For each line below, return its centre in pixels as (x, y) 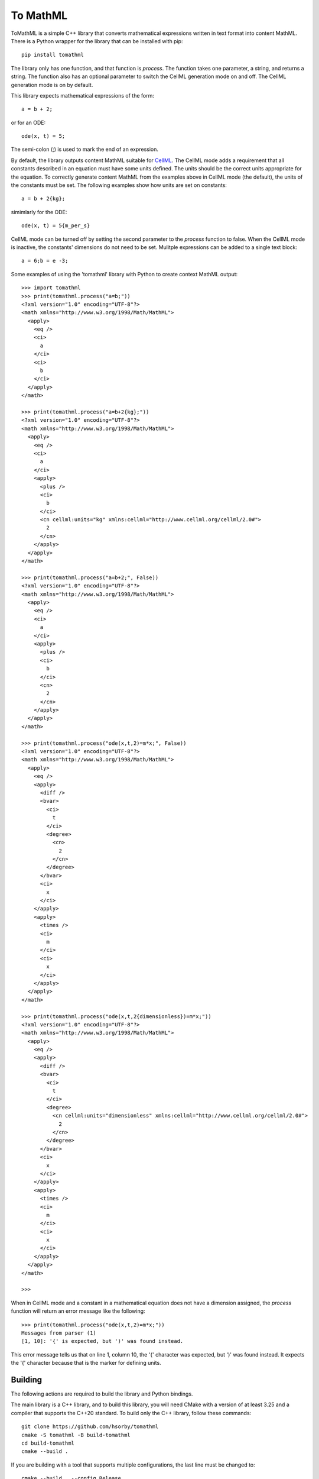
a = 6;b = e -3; (45, 261)
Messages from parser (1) (59, 1333)
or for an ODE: (28, 122)
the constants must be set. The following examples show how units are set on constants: (119, 185)
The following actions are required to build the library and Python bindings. (102, 1394)
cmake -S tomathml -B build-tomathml (76, 1435)
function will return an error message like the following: (78, 1311)
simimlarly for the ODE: (39, 212)
